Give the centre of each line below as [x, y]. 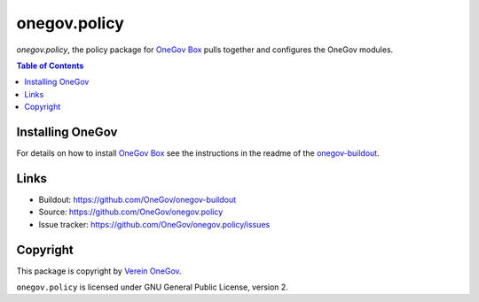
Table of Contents [50, 66]
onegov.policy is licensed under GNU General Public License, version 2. [152, 287]
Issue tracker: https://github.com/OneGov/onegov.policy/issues [154, 224]
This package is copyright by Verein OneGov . [99, 271]
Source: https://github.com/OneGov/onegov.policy [131, 212]
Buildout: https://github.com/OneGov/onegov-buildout [137, 199]
